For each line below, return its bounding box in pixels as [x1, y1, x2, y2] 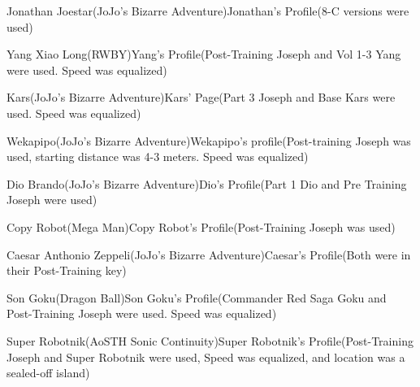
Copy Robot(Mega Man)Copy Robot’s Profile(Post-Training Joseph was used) [6, 218, 396, 235]
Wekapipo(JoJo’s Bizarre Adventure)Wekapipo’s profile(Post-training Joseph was [6, 132, 411, 149]
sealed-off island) [6, 364, 90, 381]
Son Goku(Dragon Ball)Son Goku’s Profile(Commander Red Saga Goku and [6, 289, 387, 306]
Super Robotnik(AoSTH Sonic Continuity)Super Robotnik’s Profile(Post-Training [6, 332, 414, 349]
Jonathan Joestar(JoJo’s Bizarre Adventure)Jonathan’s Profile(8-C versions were [6, 2, 409, 19]
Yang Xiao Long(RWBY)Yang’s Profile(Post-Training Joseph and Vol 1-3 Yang [6, 46, 401, 63]
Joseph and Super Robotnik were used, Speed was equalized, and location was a [6, 348, 405, 365]
